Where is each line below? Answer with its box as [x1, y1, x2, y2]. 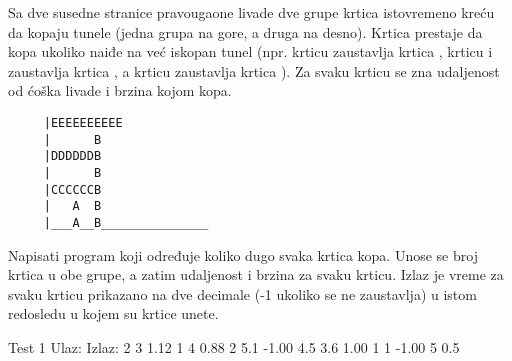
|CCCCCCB [43, 182, 102, 197]
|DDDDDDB [43, 149, 102, 164]
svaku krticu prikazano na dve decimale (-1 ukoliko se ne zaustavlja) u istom [8, 283, 477, 304]
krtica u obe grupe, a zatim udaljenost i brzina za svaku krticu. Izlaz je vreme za [8, 264, 504, 285]
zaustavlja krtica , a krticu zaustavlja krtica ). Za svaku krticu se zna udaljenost [8, 60, 500, 81]
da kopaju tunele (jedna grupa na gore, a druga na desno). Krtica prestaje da [8, 21, 483, 42]
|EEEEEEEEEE [43, 115, 123, 130]
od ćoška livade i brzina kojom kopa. [8, 80, 232, 101]
